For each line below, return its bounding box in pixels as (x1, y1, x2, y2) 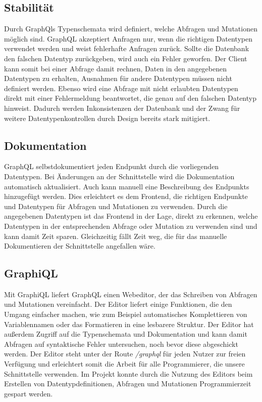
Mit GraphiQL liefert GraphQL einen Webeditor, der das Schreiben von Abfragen (4, 289, 257, 299)
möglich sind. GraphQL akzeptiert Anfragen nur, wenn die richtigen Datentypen (4, 33, 252, 44)
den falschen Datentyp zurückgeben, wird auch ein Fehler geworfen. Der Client (4, 53, 247, 63)
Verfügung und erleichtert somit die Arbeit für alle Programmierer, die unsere (4, 358, 245, 369)
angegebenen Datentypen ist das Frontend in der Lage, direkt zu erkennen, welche (4, 211, 258, 221)
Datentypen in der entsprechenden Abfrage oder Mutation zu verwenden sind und (4, 220, 257, 231)
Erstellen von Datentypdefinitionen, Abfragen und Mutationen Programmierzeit (4, 378, 251, 389)
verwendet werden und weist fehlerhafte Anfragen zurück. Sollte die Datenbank (4, 43, 249, 54)
